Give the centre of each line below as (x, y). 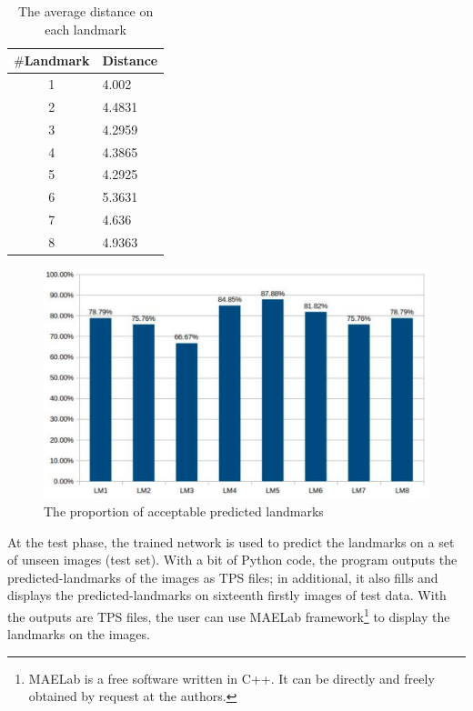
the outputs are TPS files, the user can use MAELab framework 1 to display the (229, 615)
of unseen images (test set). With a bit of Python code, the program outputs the (232, 560)
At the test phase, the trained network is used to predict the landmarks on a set (231, 541)
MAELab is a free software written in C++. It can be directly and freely (231, 678)
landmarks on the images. (79, 634)
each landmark (86, 29)
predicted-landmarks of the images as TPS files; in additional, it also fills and (223, 577)
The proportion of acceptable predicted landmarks (184, 511)
